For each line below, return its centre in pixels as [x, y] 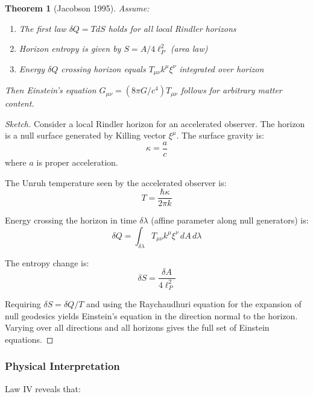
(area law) [189, 48]
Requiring [23, 304]
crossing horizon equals [103, 68]
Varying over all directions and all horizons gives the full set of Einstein [137, 327]
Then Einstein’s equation [51, 90]
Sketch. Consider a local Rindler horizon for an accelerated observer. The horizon [155, 123]
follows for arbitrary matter [231, 90]
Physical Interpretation [62, 366]
